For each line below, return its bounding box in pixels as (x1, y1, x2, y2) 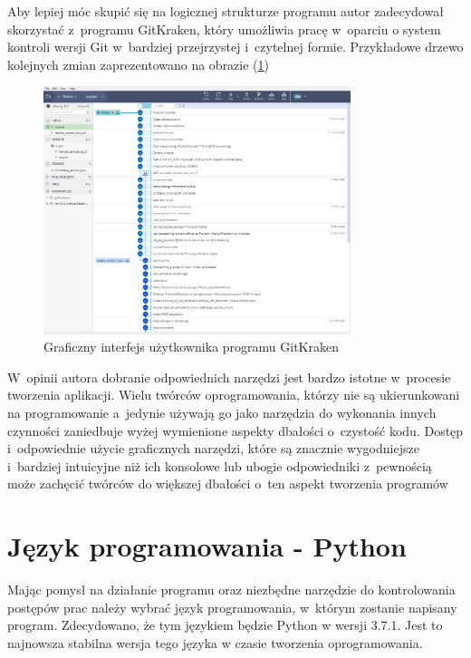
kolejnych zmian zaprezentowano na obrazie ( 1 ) (7, 54, 270, 73)
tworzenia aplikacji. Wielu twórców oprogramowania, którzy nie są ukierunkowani (7, 385, 460, 404)
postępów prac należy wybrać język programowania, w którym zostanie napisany (7, 597, 457, 616)
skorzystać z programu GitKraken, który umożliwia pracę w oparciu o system (7, 19, 441, 38)
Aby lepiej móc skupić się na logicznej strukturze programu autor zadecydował (7, 2, 444, 20)
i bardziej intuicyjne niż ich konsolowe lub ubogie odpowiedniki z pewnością (7, 456, 432, 475)
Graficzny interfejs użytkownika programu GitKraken (43, 337, 340, 356)
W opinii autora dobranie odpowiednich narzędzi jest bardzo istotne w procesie (7, 367, 451, 386)
